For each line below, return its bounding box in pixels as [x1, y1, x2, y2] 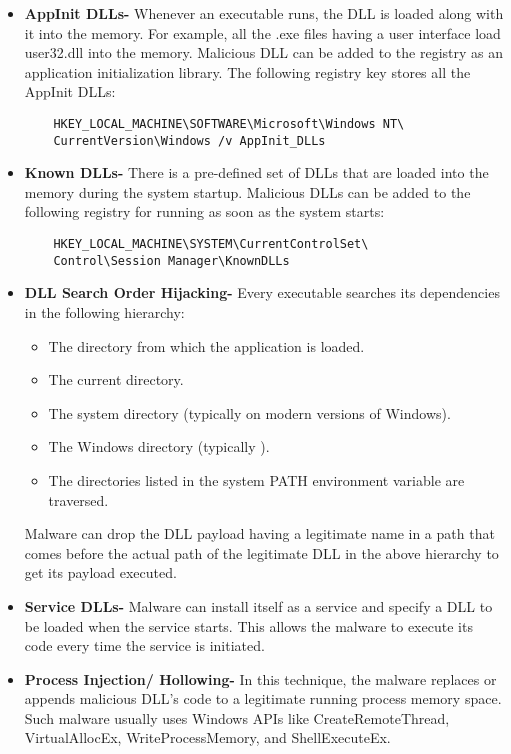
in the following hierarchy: [24, 301, 185, 322]
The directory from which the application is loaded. [48, 335, 365, 356]
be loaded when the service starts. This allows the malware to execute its [24, 615, 473, 636]
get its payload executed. [24, 562, 177, 583]
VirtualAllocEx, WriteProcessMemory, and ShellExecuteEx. [24, 727, 391, 748]
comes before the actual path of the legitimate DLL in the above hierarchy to [24, 542, 499, 563]
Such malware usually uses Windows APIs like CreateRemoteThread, [24, 707, 450, 728]
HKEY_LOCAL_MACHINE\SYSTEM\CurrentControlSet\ [53, 237, 369, 252]
